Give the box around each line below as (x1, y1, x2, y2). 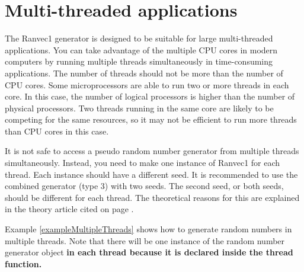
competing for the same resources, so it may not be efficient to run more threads (5, 113, 297, 126)
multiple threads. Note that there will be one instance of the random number (5, 234, 285, 247)
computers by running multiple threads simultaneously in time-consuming (5, 55, 273, 68)
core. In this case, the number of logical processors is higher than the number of (5, 90, 295, 103)
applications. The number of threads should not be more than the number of (5, 66, 283, 79)
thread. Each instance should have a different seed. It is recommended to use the (5, 168, 298, 180)
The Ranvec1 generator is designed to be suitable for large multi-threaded (5, 32, 273, 44)
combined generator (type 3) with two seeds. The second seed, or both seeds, (5, 180, 284, 192)
